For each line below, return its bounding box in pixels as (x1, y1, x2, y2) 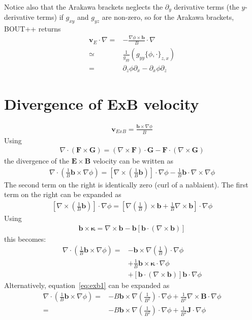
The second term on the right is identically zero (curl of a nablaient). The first (4, 179, 248, 189)
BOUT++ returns (4, 23, 61, 34)
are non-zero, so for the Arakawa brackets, (102, 12, 234, 22)
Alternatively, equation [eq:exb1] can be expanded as (4, 279, 170, 290)
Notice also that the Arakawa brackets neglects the (4, 2, 163, 12)
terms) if (37, 12, 64, 22)
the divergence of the (4, 155, 69, 166)
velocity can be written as (92, 155, 173, 166)
